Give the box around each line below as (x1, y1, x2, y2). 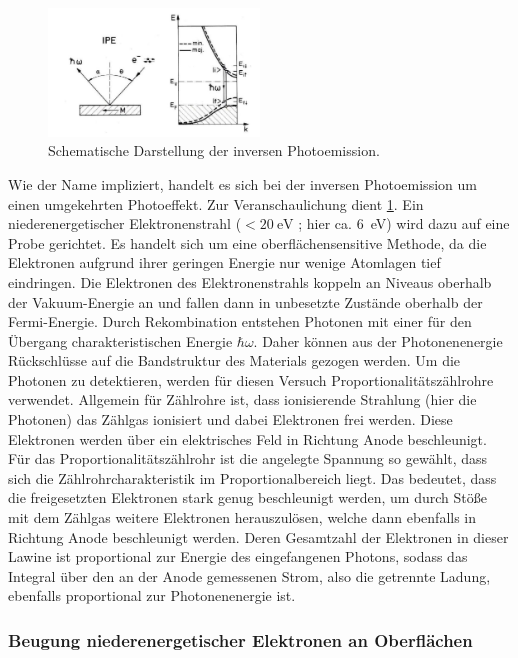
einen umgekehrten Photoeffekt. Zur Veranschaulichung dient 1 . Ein (8, 193, 424, 214)
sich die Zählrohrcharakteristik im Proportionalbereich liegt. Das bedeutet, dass (8, 467, 497, 488)
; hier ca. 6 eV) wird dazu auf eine (298, 213, 510, 234)
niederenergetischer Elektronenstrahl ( (8, 213, 242, 234)
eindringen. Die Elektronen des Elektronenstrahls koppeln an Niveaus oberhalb (8, 271, 492, 292)
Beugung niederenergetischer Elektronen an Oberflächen (8, 627, 473, 652)
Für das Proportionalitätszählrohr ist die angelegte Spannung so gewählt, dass (8, 448, 488, 469)
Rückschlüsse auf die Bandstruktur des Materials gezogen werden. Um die (8, 350, 461, 371)
